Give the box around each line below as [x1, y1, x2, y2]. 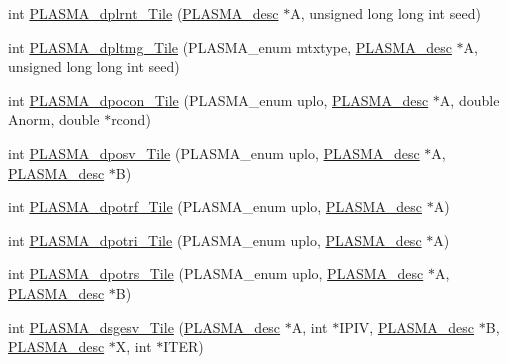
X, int [115, 336, 152, 357]
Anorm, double [8, 109, 100, 130]
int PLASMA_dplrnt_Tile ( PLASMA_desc [8, 3, 279, 23]
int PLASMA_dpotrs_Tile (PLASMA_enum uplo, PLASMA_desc [8, 263, 424, 284]
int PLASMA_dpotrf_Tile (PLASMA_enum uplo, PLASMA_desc [8, 196, 422, 217]
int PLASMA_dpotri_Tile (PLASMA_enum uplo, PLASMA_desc [8, 229, 422, 250]
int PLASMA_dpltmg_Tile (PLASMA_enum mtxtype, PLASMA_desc [8, 36, 452, 57]
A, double [439, 89, 500, 110]
